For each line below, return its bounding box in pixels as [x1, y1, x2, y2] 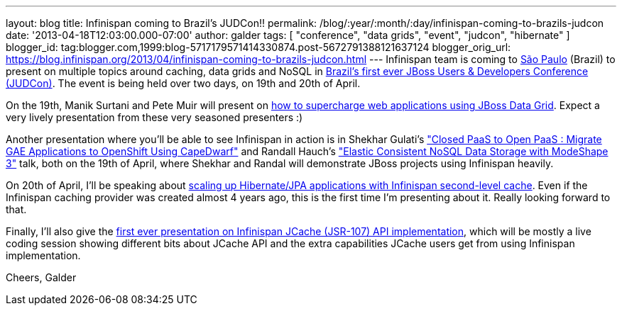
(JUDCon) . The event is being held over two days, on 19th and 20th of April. [6, 77, 361, 89]
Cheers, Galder [6, 271, 77, 283]
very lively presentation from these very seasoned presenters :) [6, 111, 303, 123]
